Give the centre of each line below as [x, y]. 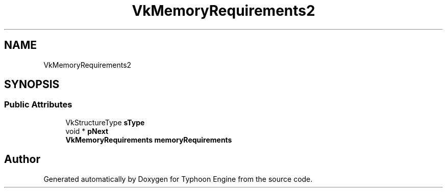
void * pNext [87, 131]
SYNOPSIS [32, 85]
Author [22, 159]
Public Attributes [38, 105]
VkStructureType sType [105, 122]
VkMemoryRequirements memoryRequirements [149, 140]
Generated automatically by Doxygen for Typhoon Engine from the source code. [178, 179]
